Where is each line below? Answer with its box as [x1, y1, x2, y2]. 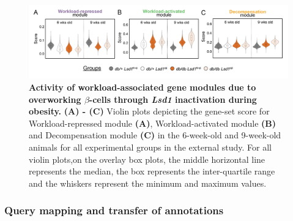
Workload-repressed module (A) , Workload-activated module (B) [29, 116, 276, 129]
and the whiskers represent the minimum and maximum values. [29, 176, 267, 189]
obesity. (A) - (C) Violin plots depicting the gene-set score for [29, 105, 270, 118]
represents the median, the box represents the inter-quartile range [29, 165, 275, 178]
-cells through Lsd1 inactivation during [89, 92, 257, 105]
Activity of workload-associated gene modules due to [29, 81, 256, 94]
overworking [29, 92, 81, 105]
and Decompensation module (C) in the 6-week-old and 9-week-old [29, 129, 281, 141]
